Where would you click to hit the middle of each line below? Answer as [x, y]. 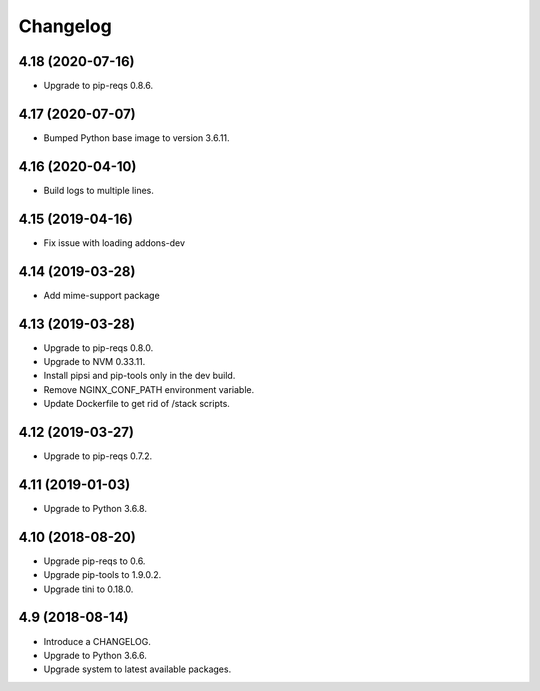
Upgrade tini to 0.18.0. [88, 589]
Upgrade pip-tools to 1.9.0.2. [102, 575]
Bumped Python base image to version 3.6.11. [136, 137]
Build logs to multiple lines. [99, 190]
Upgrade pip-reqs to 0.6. [94, 561]
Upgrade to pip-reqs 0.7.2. [98, 456]
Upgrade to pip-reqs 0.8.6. [98, 86]
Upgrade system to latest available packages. [137, 669]
